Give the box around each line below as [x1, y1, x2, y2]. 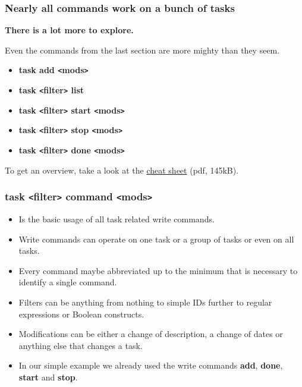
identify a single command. [18, 276, 117, 288]
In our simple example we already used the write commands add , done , [18, 359, 283, 372]
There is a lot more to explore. [5, 24, 134, 36]
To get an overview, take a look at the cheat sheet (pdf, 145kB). [5, 163, 239, 176]
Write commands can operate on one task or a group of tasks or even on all [18, 232, 294, 245]
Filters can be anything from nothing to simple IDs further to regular [18, 296, 272, 309]
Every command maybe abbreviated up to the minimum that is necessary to [18, 264, 298, 276]
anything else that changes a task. [18, 339, 143, 351]
